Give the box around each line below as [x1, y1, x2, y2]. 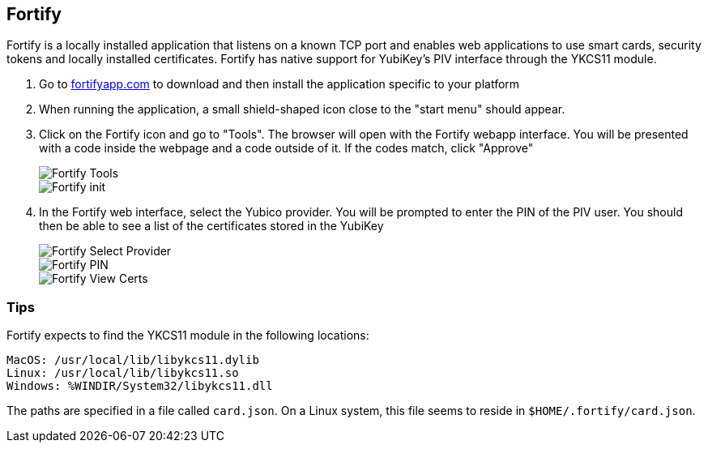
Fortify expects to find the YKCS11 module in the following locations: [6, 328, 369, 343]
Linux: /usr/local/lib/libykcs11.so [6, 366, 239, 380]
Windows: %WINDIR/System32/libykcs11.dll [6, 379, 273, 393]
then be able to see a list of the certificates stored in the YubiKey [39, 219, 384, 233]
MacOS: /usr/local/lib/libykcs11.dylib [6, 353, 259, 367]
